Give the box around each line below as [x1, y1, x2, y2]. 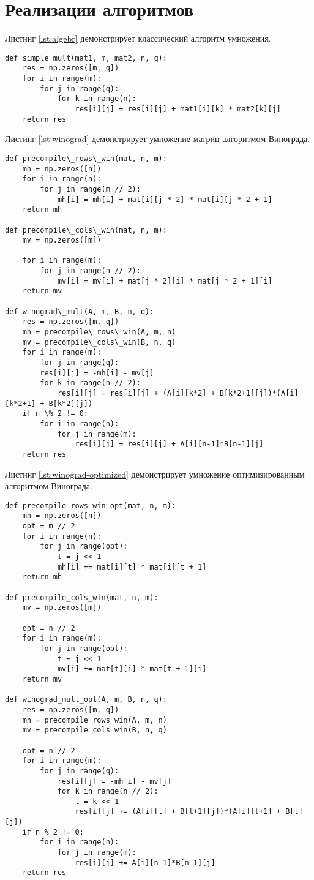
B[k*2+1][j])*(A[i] [219, 389, 299, 397]
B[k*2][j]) [48, 399, 93, 408]
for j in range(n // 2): [40, 266, 141, 276]
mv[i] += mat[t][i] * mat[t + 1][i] [57, 664, 207, 674]
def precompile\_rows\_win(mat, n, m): [5, 154, 167, 163]
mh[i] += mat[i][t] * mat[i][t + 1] [57, 562, 207, 571]
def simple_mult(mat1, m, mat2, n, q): [5, 53, 167, 62]
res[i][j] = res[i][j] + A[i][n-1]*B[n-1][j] [75, 440, 264, 449]
